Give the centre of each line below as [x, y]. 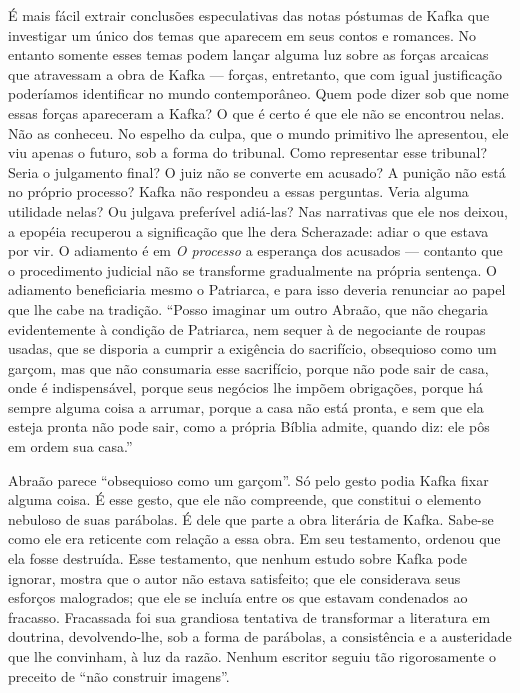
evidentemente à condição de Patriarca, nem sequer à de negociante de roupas [247, 328]
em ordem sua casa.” [70, 446]
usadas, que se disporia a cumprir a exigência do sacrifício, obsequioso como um [252, 348]
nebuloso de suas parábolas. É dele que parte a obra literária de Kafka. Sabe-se [251, 518]
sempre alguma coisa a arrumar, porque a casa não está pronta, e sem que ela [246, 406]
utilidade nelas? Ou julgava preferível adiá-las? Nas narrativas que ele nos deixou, [258, 210]
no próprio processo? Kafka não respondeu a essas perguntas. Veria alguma [238, 191]
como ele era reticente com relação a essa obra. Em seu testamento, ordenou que [254, 538]
